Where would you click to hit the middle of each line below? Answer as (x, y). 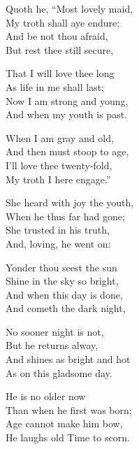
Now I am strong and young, (67, 100)
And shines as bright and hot (68, 359)
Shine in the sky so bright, (62, 281)
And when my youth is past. (66, 114)
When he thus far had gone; (65, 216)
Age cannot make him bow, (64, 423)
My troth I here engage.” (58, 179)
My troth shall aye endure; (63, 22)
